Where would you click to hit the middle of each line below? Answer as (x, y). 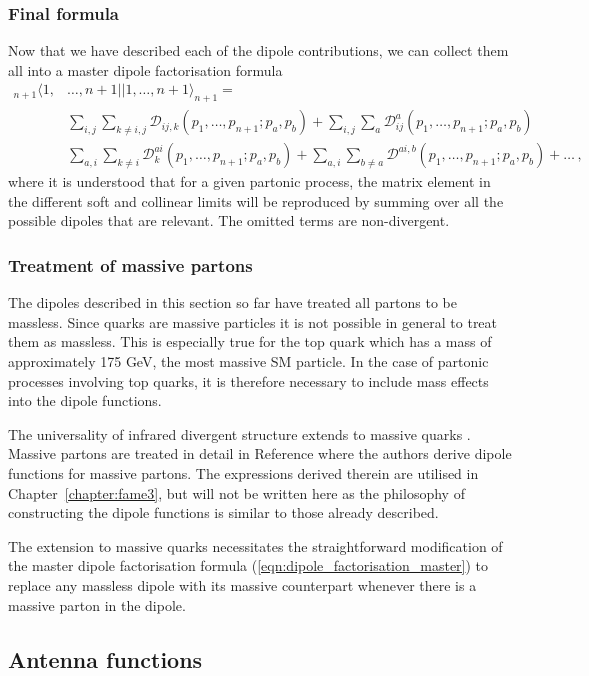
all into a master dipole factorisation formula (145, 69)
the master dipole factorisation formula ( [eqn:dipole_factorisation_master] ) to (248, 565)
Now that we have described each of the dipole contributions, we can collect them (258, 50)
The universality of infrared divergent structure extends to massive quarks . (239, 433)
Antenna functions (105, 658)
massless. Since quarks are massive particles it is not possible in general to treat (253, 321)
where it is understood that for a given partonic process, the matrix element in (249, 181)
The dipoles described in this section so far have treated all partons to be (232, 302)
